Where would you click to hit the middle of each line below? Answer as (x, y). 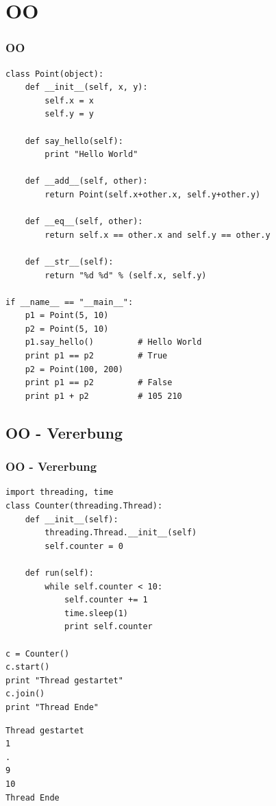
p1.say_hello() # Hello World (113, 342)
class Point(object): (55, 74)
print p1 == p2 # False (99, 383)
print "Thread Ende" (52, 707)
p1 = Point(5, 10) (67, 316)
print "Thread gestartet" (64, 680)
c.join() (25, 694)
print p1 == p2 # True (96, 356)
